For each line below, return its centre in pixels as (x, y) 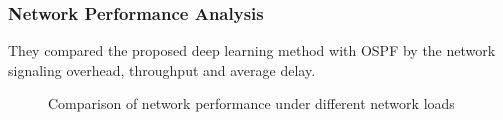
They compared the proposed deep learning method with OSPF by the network (252, 50)
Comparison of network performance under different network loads (251, 103)
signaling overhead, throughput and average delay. (162, 69)
